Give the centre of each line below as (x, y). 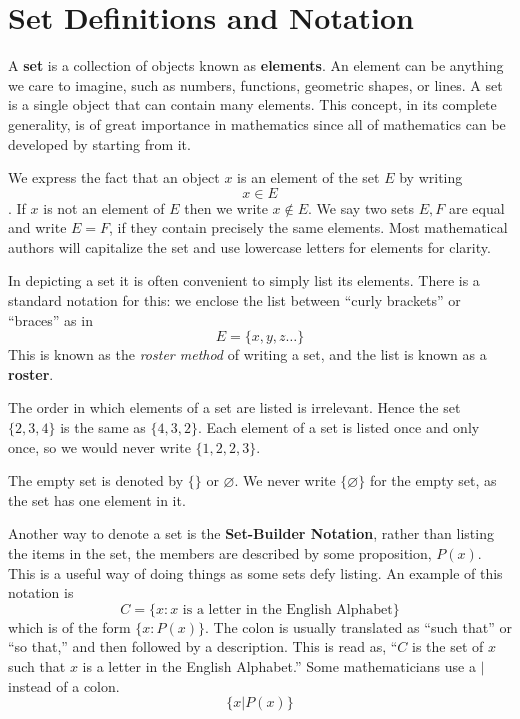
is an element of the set (308, 177)
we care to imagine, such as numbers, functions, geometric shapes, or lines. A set (255, 84)
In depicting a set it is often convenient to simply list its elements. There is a (244, 280)
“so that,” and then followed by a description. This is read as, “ (203, 646)
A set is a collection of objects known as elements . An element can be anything (256, 65)
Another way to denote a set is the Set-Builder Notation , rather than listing (251, 533)
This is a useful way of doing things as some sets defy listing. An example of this (255, 572)
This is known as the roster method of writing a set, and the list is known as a (247, 354)
